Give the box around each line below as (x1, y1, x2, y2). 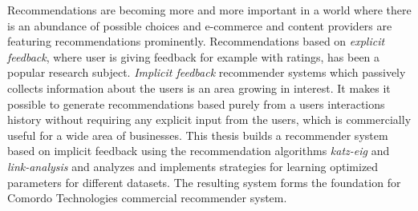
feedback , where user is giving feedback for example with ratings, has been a (7, 48, 380, 65)
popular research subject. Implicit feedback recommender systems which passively (7, 64, 406, 81)
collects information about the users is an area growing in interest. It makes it (7, 79, 391, 96)
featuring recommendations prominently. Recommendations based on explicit (7, 33, 385, 50)
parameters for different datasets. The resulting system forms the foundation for (7, 173, 401, 190)
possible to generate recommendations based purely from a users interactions (7, 95, 385, 112)
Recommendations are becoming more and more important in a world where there (7, 2, 412, 18)
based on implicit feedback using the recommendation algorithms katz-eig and (7, 142, 390, 159)
